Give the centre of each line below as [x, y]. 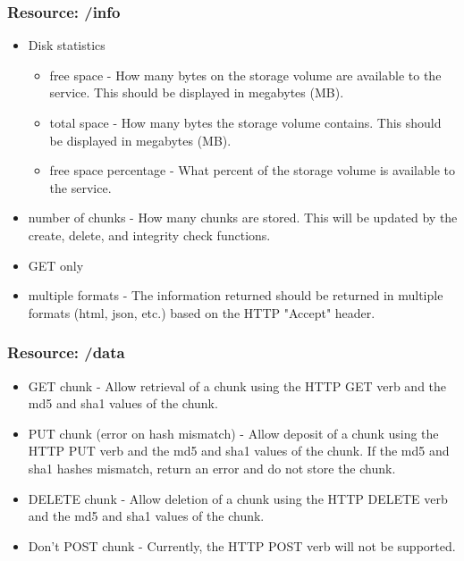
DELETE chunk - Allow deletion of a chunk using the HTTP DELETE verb [238, 498]
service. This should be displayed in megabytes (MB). [197, 92]
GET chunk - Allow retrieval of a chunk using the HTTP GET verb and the [237, 385]
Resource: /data [66, 352]
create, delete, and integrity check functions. [149, 234]
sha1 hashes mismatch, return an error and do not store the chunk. [212, 468]
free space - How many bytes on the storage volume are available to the [245, 75]
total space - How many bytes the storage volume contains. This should [245, 122]
